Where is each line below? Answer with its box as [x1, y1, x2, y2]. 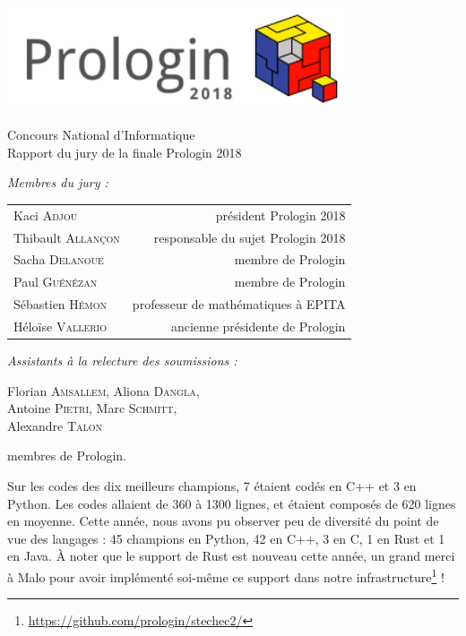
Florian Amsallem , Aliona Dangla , [7, 381, 200, 400]
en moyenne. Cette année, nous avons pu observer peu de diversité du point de [7, 511, 439, 530]
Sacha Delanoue [13, 250, 104, 269]
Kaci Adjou [13, 205, 78, 224]
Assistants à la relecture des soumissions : [7, 351, 237, 370]
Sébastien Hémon [13, 295, 108, 314]
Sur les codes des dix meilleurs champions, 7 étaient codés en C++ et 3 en [7, 477, 417, 494]
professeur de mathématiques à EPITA [132, 295, 346, 314]
